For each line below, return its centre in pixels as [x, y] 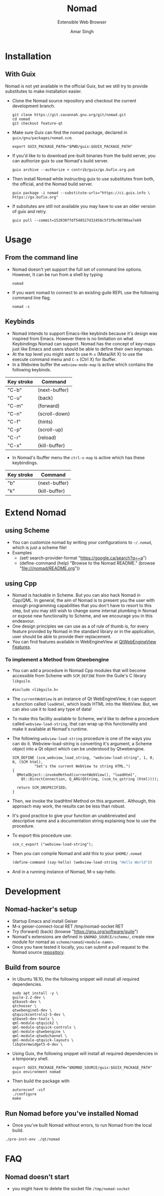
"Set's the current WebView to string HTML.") [82, 766]
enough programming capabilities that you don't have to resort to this [82, 606]
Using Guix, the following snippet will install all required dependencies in [85, 1054]
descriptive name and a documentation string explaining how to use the [84, 821]
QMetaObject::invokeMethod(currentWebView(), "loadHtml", [77, 775]
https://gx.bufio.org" [35, 197]
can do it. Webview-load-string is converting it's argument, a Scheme [82, 743]
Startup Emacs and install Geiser [45, 921]
